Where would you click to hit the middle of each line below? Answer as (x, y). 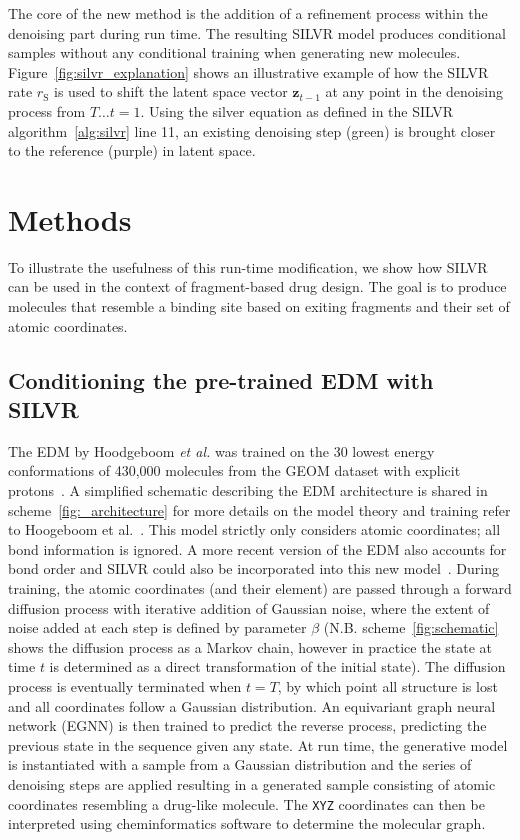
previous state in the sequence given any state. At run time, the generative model (258, 744)
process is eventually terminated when (125, 685)
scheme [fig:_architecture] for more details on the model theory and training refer (259, 509)
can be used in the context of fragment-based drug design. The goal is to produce (257, 286)
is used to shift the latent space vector (171, 91)
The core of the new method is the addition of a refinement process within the (248, 13)
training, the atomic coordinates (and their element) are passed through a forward (260, 588)
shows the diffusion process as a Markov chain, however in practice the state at (250, 646)
